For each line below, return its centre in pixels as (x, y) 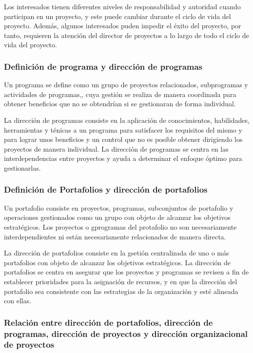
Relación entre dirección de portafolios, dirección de (108, 322)
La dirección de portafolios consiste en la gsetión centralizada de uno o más (117, 253)
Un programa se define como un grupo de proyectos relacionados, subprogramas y (126, 85)
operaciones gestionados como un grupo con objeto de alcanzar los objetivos (117, 217)
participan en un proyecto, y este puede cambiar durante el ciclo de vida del (117, 16)
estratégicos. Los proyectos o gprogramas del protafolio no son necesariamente (120, 226)
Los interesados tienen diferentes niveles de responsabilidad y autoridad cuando (122, 6)
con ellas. (18, 301)
